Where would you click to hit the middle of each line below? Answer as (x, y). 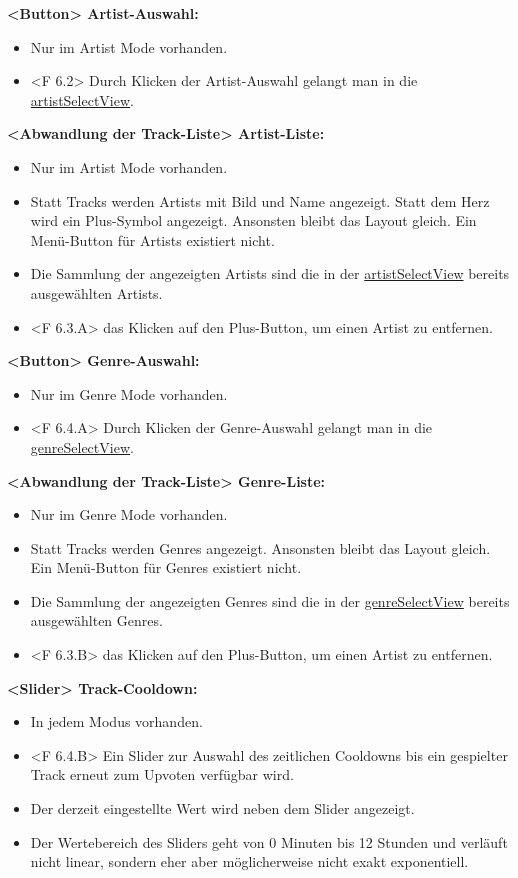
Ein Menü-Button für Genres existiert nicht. (166, 567)
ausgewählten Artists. (96, 292)
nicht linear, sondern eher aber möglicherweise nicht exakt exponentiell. (249, 861)
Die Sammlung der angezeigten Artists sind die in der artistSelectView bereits (270, 273)
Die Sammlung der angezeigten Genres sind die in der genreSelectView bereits (270, 600)
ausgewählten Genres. (96, 620)
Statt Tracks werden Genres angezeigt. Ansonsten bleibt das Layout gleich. (260, 547)
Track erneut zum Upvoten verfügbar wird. (162, 774)
